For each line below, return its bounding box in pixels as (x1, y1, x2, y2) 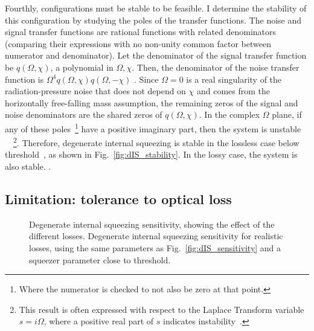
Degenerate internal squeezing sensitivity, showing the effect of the (29, 217, 275, 230)
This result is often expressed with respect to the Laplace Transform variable (19, 303, 304, 315)
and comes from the (196, 85, 271, 97)
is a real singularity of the (186, 72, 282, 85)
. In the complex (199, 108, 260, 121)
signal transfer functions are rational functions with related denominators (5, 25, 277, 38)
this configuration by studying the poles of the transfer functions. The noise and (5, 13, 302, 26)
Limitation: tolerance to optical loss (5, 190, 232, 208)
